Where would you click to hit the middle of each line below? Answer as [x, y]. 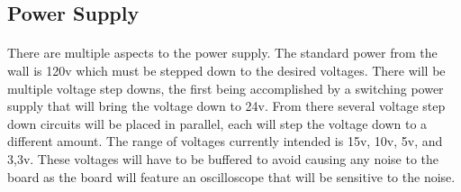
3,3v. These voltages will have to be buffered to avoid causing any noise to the [223, 158]
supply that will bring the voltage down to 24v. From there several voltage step [226, 106]
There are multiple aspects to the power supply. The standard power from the [222, 53]
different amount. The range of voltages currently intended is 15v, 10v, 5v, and [225, 141]
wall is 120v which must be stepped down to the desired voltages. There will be [226, 70]
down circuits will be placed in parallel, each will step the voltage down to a [217, 123]
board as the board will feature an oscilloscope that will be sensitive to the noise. [231, 176]
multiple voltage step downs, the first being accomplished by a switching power [226, 88]
